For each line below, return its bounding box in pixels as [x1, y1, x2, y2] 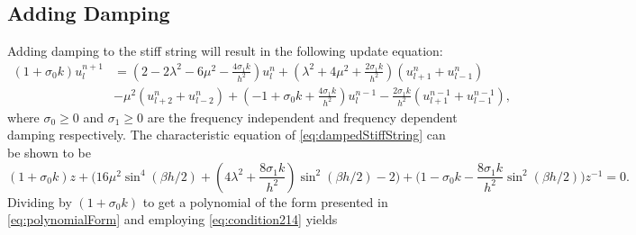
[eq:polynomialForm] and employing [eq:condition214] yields [7, 210, 338, 229]
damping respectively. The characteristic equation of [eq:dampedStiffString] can [7, 125, 446, 144]
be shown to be [7, 143, 92, 162]
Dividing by [7, 192, 72, 211]
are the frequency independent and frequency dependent [147, 107, 458, 126]
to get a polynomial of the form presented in [142, 192, 388, 211]
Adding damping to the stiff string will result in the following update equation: [7, 41, 443, 60]
